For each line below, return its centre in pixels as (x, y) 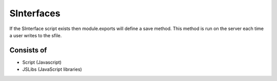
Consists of (28, 50)
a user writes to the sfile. (36, 35)
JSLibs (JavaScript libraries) (52, 69)
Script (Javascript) (42, 62)
